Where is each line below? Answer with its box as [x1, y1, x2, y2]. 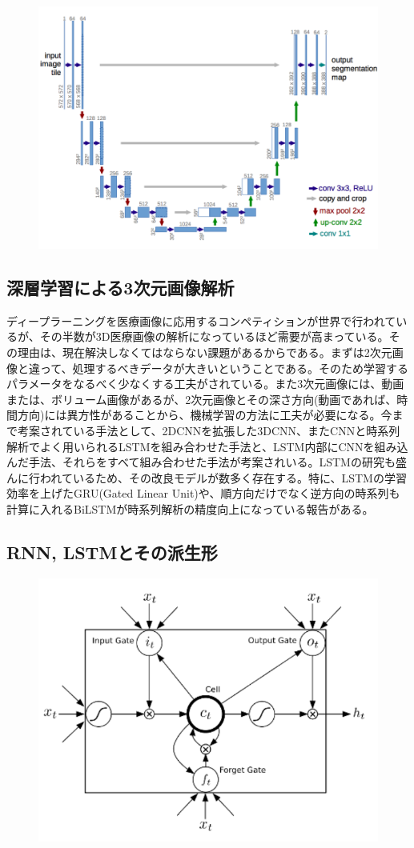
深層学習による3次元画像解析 [6, 275, 235, 300]
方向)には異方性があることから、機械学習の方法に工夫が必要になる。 [17, 406, 381, 423]
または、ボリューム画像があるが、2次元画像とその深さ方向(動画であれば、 [6, 390, 397, 407]
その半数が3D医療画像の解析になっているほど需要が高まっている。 [39, 328, 389, 345]
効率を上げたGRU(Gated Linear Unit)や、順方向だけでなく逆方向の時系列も [6, 485, 400, 502]
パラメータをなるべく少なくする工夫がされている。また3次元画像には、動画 [6, 375, 404, 392]
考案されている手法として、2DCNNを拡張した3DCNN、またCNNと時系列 [17, 422, 400, 438]
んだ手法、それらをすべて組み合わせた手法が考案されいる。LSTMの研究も [6, 454, 396, 470]
